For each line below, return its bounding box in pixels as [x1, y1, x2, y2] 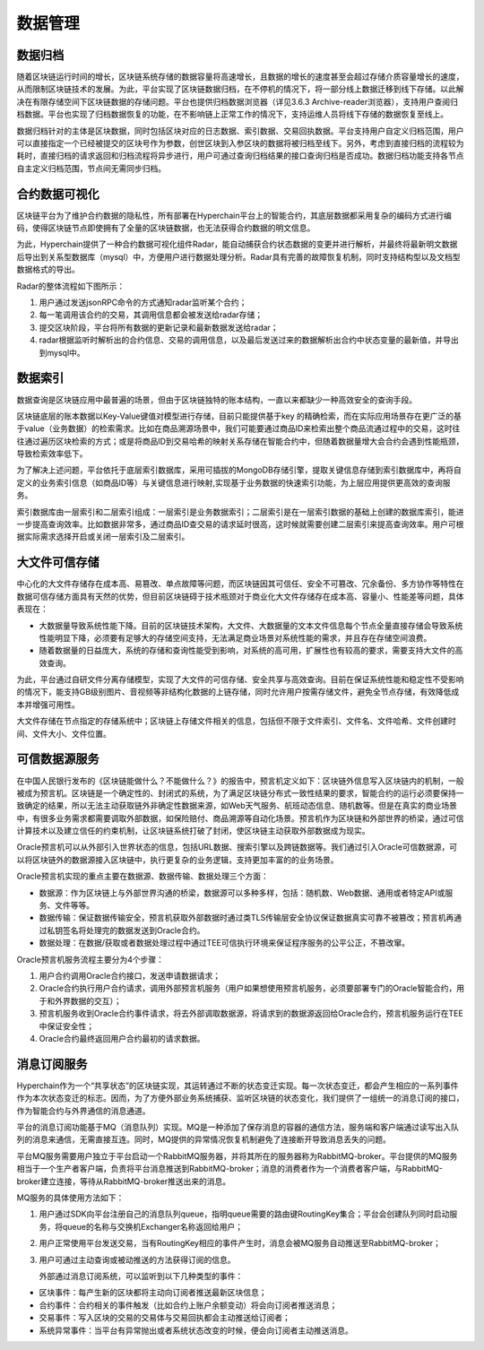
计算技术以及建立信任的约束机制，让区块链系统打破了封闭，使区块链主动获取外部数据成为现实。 [16, 826, 370, 836]
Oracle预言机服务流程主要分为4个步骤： [16, 954, 165, 965]
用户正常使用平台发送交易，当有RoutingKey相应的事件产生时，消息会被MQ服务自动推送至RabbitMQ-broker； [39, 1238, 441, 1249]
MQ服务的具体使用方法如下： [16, 1192, 125, 1203]
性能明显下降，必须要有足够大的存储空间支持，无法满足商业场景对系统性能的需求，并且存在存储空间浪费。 [39, 632, 432, 643]
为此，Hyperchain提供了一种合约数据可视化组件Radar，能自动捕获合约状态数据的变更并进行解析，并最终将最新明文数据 [16, 238, 458, 250]
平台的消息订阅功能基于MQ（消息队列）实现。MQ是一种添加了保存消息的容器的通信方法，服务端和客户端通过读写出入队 [16, 1121, 459, 1133]
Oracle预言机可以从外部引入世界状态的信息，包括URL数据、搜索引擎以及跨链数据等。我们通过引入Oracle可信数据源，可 [16, 842, 458, 852]
